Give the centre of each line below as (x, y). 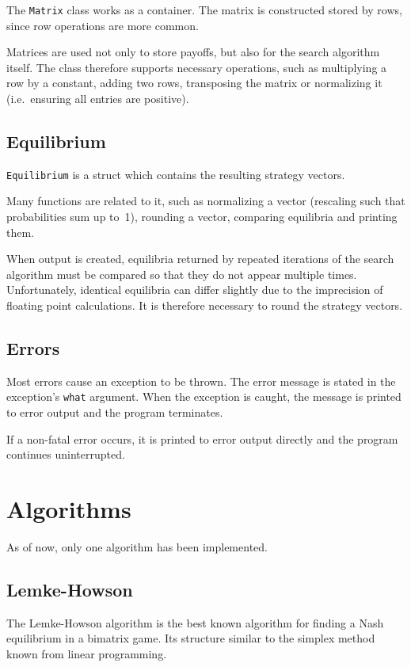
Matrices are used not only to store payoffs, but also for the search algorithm (193, 52)
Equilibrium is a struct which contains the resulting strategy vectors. (176, 174)
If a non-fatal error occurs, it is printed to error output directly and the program (202, 438)
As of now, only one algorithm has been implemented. (137, 547)
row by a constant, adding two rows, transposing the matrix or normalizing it (194, 83)
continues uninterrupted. (66, 454)
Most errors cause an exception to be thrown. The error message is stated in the (201, 381)
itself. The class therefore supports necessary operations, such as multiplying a (197, 67)
